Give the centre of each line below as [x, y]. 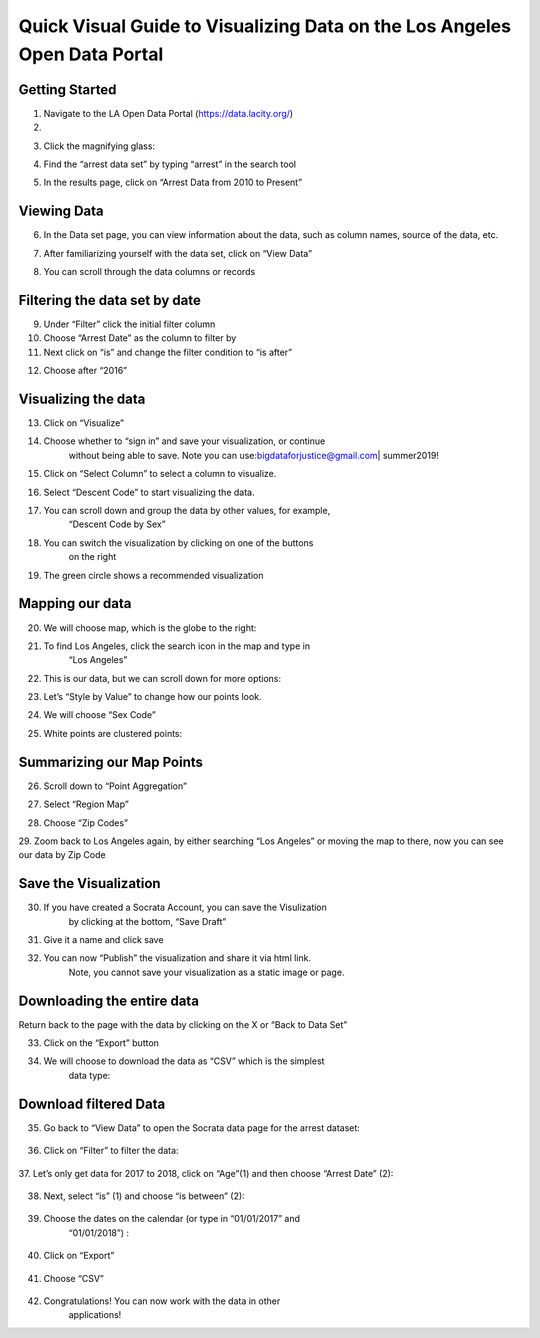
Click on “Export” [79, 1256]
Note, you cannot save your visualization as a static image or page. [206, 972]
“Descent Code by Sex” [117, 524]
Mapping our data [75, 603]
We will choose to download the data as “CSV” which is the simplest [184, 1061]
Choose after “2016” [85, 371]
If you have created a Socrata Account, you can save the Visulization [185, 907]
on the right [92, 557]
